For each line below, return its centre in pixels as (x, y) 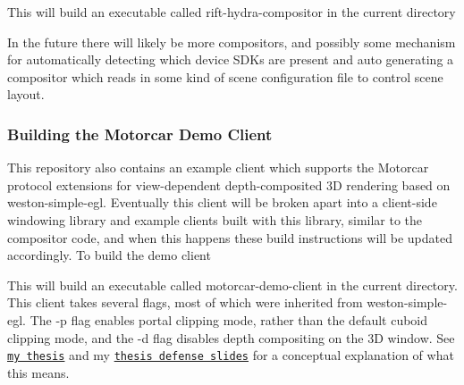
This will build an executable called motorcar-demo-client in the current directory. (232, 285)
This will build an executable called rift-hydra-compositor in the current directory (232, 12)
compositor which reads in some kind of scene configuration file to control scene (225, 76)
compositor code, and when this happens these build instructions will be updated (230, 237)
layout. (26, 94)
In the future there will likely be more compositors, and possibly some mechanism (232, 42)
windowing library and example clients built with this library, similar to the (215, 219)
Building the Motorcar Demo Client (140, 134)
